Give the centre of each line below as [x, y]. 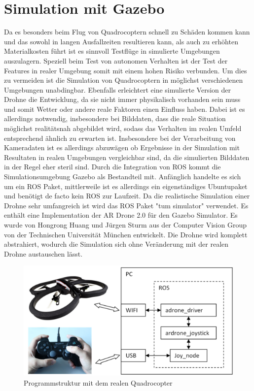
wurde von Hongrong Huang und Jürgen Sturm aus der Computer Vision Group [125, 225]
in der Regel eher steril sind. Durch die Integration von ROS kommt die [112, 167]
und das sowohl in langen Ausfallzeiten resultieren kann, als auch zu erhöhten [121, 41]
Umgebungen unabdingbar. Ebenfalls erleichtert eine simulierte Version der [117, 89]
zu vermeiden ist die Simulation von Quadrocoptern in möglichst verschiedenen [124, 80]
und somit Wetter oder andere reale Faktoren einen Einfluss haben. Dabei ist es [125, 109]
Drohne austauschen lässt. [43, 253]
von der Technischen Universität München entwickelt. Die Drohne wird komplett [126, 234]
